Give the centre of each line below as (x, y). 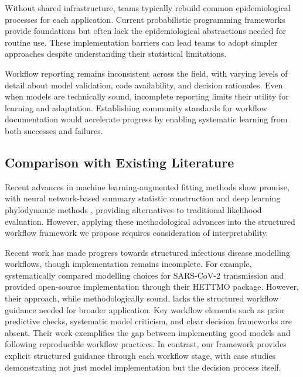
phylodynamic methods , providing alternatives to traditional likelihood (133, 209)
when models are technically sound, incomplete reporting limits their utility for (147, 96)
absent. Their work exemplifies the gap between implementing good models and (148, 332)
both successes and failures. (54, 130)
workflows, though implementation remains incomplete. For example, (128, 264)
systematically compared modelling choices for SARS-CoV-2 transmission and (144, 275)
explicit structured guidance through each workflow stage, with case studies (140, 356)
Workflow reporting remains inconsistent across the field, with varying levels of (146, 73)
